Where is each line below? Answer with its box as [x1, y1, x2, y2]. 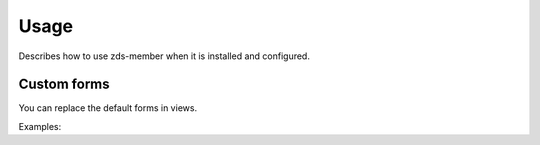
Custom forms [18, 76, 110, 93]
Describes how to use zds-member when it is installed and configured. [18, 50, 310, 62]
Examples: [18, 120, 62, 132]
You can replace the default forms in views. [18, 102, 198, 114]
